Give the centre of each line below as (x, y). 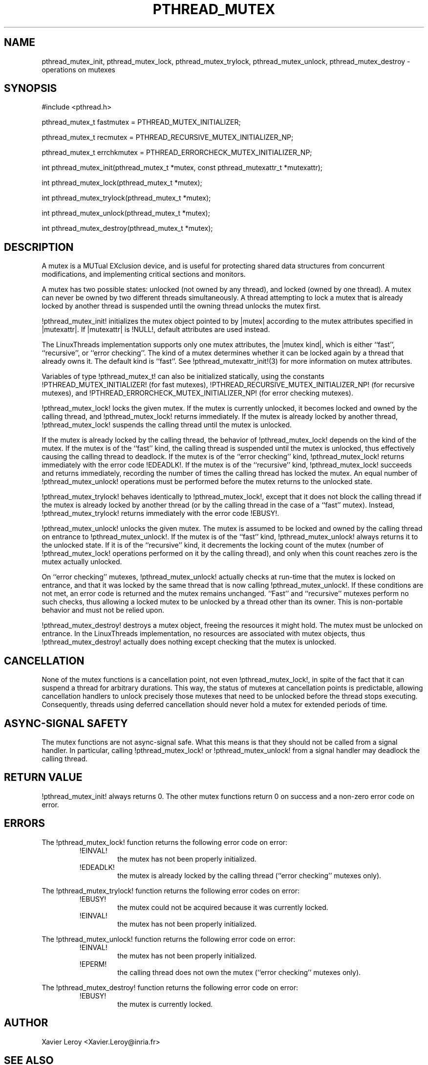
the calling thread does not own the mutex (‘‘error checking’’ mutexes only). (239, 972)
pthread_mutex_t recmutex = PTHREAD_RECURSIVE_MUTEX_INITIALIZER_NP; (168, 137)
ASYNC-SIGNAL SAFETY (66, 723)
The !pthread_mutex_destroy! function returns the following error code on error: (170, 987)
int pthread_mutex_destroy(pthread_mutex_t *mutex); (127, 228)
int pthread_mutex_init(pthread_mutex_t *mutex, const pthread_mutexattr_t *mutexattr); (182, 168)
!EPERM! (93, 964)
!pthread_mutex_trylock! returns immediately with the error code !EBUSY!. (160, 513)
